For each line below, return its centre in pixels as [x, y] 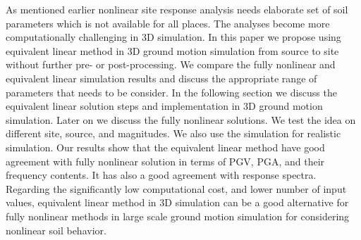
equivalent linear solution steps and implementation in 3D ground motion [164, 106]
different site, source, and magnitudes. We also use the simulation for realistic [173, 133]
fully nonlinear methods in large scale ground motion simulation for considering [178, 216]
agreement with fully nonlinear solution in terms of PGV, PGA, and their [165, 161]
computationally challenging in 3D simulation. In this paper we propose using [173, 37]
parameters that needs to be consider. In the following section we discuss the [171, 92]
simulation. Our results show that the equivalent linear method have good [165, 147]
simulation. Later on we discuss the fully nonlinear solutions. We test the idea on [181, 119]
